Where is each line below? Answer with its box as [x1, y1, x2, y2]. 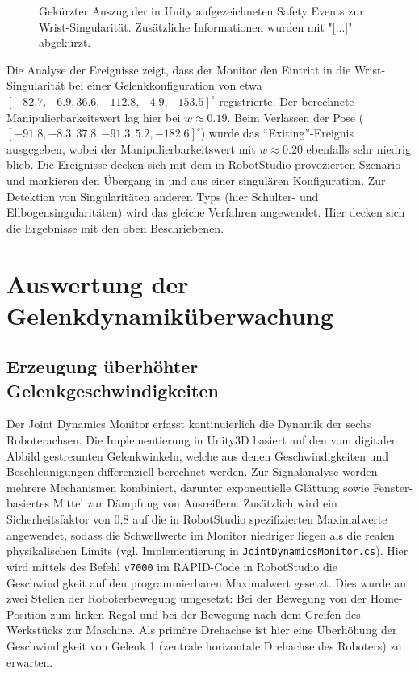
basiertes [6, 494, 50, 511]
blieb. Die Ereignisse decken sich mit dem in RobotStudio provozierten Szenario [6, 156, 401, 173]
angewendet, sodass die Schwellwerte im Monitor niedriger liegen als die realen [6, 526, 395, 543]
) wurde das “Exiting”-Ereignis [200, 124, 354, 141]
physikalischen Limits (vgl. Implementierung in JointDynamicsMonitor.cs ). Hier [6, 542, 409, 559]
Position [6, 605, 47, 622]
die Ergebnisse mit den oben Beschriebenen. [6, 219, 224, 236]
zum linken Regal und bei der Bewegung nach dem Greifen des [50, 605, 361, 622]
